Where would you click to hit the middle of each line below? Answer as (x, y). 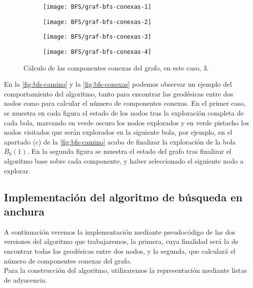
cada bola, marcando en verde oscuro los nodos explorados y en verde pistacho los (126, 122)
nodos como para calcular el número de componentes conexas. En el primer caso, (125, 103)
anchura (24, 211)
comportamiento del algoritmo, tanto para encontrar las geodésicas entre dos (119, 93)
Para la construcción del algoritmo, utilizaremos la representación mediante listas (126, 270)
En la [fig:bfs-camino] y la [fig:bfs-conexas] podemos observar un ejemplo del (118, 84)
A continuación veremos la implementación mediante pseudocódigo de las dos (120, 231)
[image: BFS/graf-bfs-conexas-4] (97, 52)
